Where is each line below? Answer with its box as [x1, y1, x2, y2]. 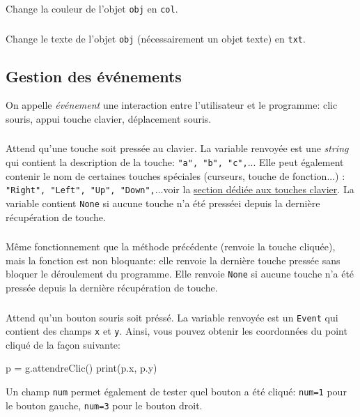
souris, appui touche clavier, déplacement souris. [6, 111, 212, 126]
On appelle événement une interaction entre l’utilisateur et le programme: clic [6, 98, 338, 112]
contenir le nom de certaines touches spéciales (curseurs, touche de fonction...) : [6, 168, 345, 183]
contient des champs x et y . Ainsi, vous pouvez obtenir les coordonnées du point [6, 324, 347, 338]
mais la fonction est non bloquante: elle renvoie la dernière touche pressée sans [6, 252, 341, 267]
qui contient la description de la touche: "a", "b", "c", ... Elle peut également [6, 155, 344, 169]
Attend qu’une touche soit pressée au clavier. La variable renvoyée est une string [6, 141, 349, 156]
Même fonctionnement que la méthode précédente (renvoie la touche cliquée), [6, 239, 336, 254]
